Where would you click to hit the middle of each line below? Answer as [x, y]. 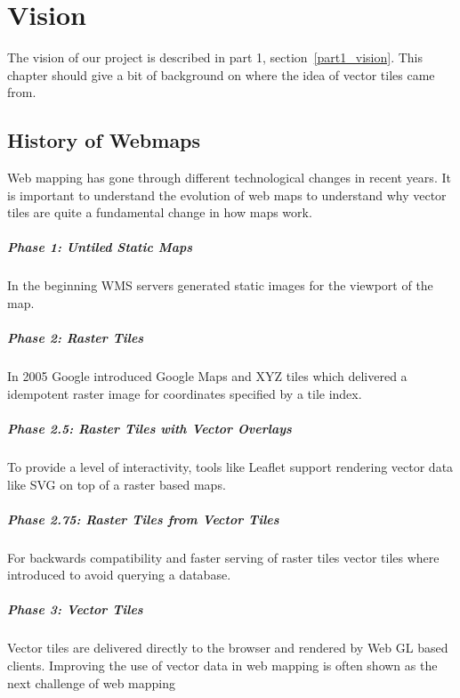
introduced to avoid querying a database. [119, 575]
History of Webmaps [104, 140]
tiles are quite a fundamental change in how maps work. [160, 212]
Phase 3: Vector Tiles [75, 609]
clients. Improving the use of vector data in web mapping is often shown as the [222, 666]
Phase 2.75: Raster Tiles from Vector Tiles [143, 519]
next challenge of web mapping [91, 682]
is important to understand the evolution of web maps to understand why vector [227, 195]
